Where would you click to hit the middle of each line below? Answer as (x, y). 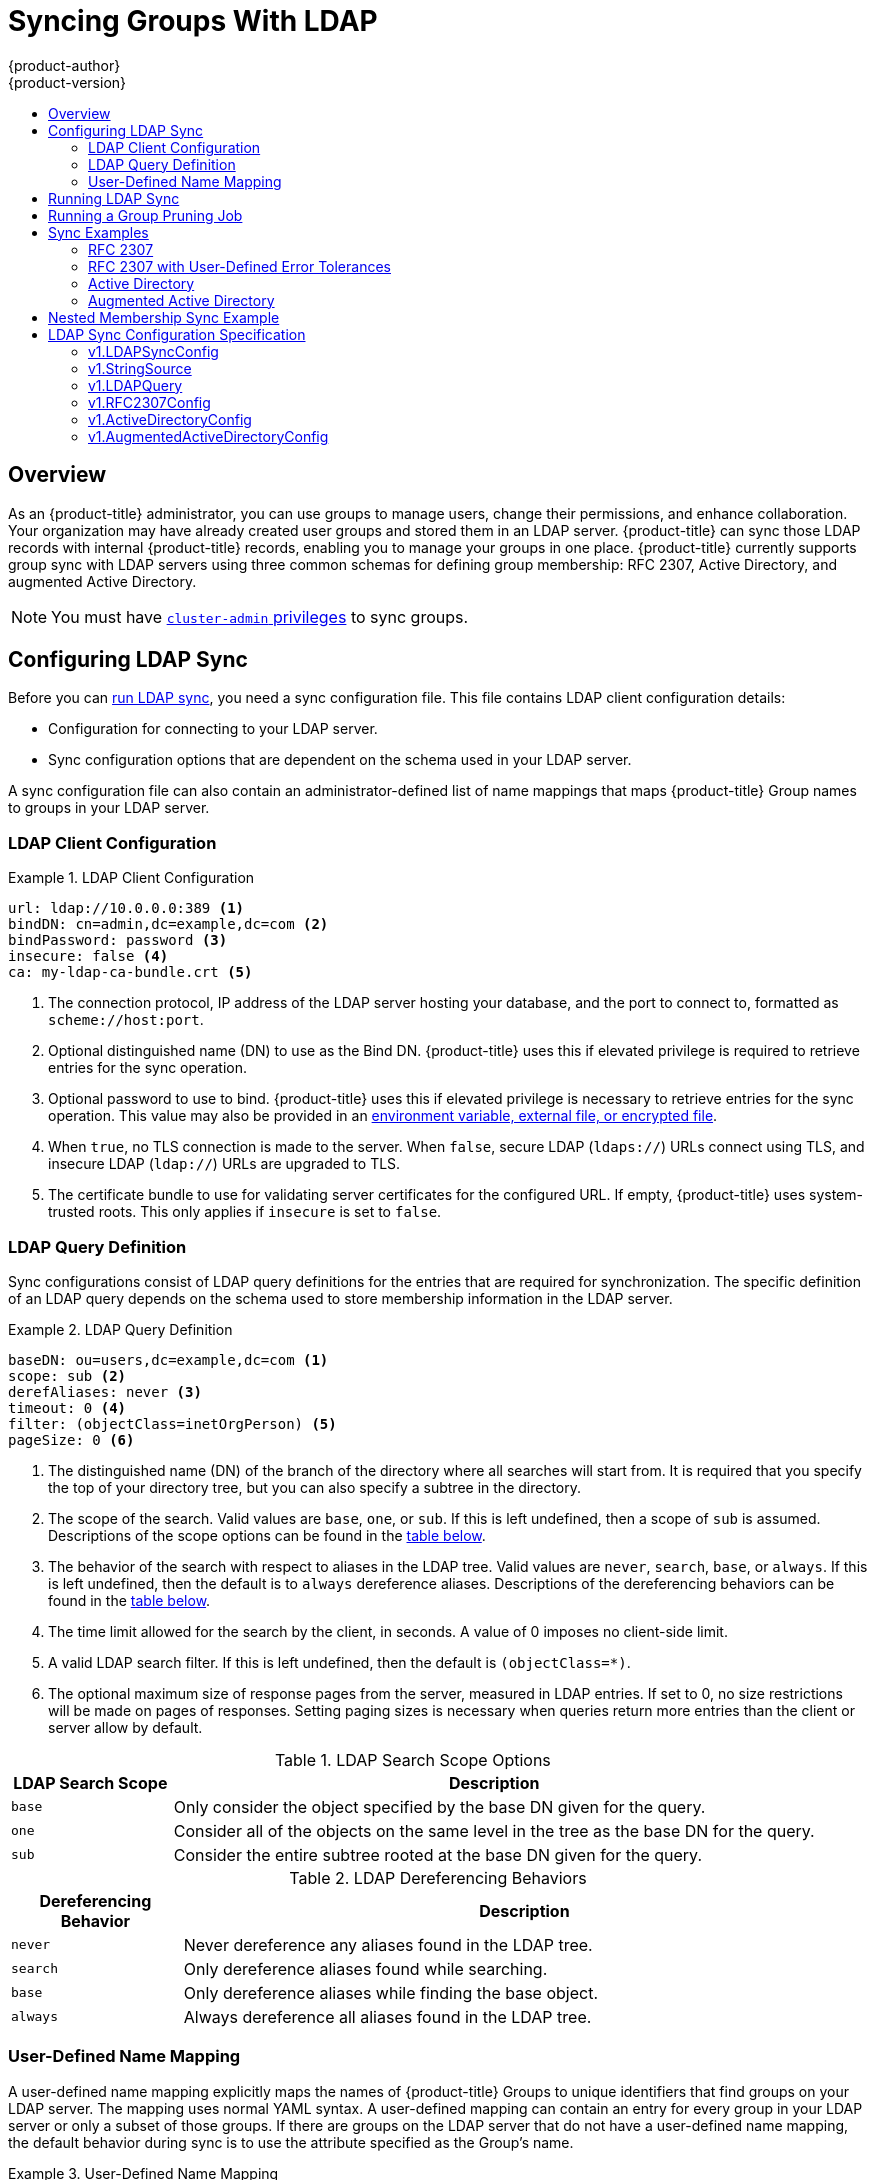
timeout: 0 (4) (67, 1407)
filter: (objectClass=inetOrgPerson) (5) (172, 1423)
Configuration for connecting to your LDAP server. (213, 729)
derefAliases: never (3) (105, 1391)
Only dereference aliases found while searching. (365, 1968)
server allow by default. (125, 1727)
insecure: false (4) (88, 956)
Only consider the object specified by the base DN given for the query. (439, 1806)
